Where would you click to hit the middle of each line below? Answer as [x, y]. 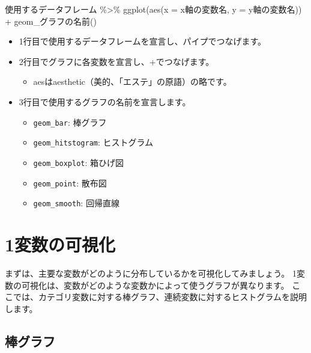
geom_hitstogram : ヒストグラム [93, 142]
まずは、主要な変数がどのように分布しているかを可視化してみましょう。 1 [151, 273]
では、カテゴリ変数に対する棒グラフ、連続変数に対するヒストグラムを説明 [160, 297]
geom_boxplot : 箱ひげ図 [79, 162]
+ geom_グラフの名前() [51, 21]
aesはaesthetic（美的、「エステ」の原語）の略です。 [132, 81]
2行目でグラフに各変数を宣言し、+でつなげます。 [116, 61]
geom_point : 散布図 [70, 183]
